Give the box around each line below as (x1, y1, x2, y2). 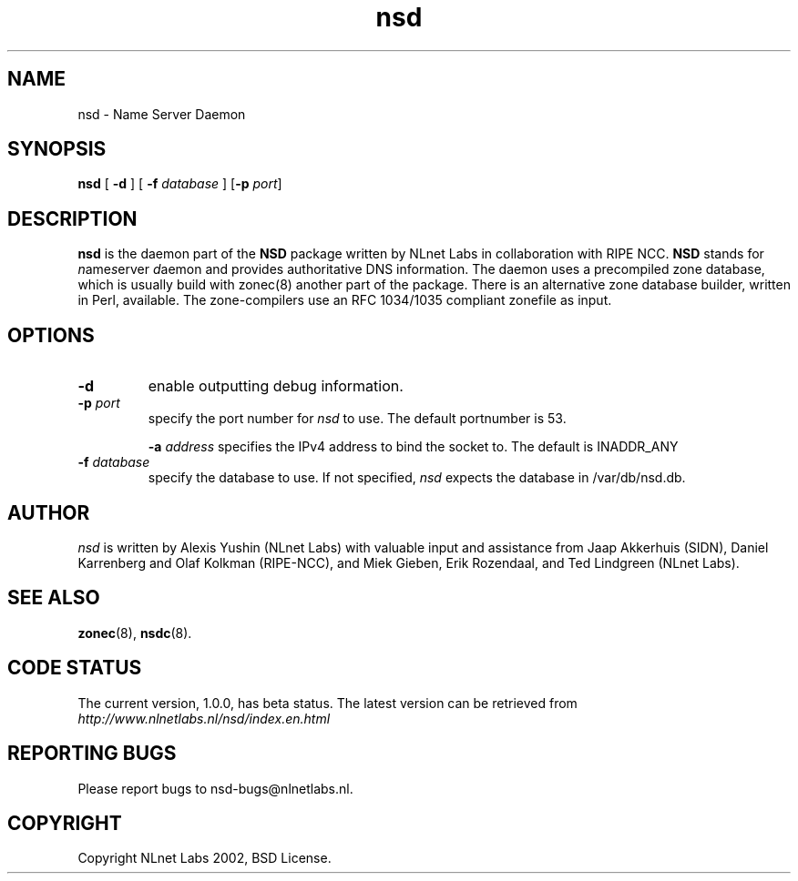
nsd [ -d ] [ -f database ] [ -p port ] (77, 176, 282, 192)
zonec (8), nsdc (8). (77, 624, 192, 641)
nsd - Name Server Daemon (77, 106, 246, 122)
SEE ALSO (7, 586, 100, 610)
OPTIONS (7, 323, 95, 347)
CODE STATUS (7, 656, 142, 680)
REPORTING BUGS (7, 742, 177, 765)
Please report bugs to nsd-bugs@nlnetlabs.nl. (77, 780, 353, 796)
